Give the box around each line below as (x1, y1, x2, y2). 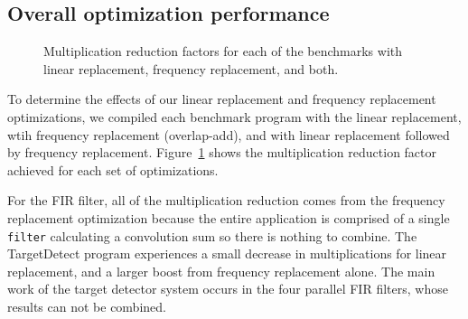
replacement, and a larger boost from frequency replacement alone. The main (7, 261, 435, 280)
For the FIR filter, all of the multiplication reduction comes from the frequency (7, 191, 445, 210)
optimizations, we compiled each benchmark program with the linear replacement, (7, 107, 462, 126)
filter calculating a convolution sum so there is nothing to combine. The (7, 226, 417, 245)
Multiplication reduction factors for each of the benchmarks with (43, 42, 403, 61)
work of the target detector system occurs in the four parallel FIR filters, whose (7, 279, 448, 298)
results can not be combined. (7, 296, 166, 315)
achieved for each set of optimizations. (7, 160, 219, 179)
